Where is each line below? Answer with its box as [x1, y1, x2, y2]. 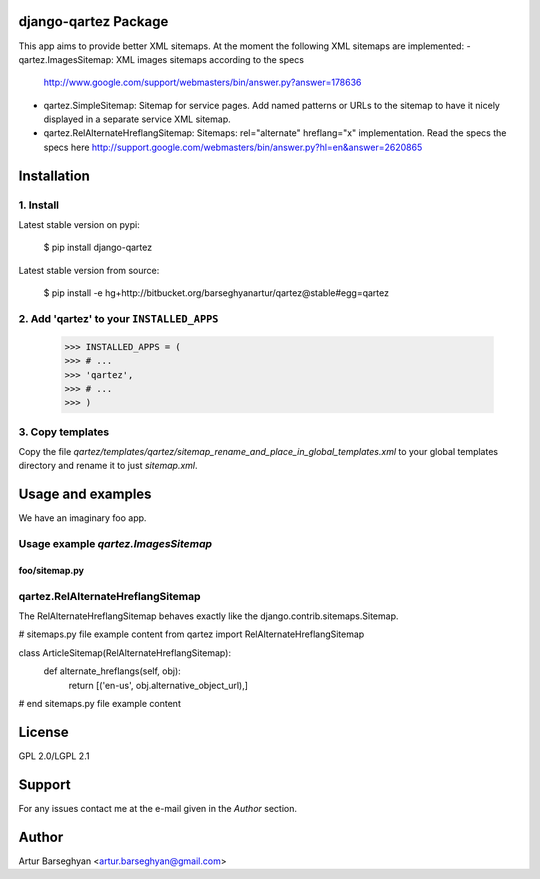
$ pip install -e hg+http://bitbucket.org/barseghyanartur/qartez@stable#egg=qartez [43, 287, 390, 299]
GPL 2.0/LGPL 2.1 [18, 750, 90, 762]
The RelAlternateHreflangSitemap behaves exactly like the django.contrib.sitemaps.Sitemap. [18, 610, 399, 622]
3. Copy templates [18, 425, 110, 439]
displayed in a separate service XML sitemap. [43, 113, 231, 125]
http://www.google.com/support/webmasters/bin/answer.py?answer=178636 [43, 76, 362, 89]
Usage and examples [18, 486, 152, 503]
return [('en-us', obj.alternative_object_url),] [68, 679, 249, 691]
